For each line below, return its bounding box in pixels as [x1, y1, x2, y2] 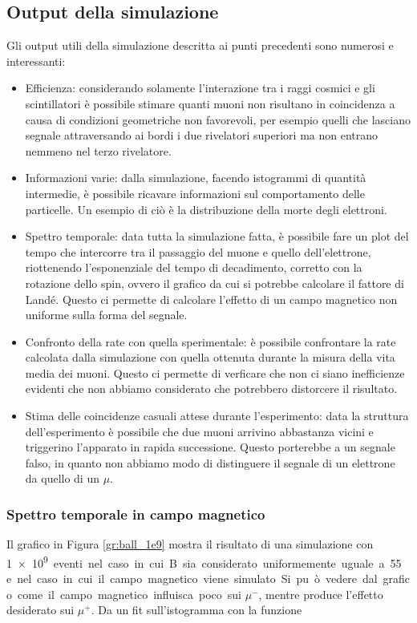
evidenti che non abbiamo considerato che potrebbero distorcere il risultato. [25, 380, 398, 397]
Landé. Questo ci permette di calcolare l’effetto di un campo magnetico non [25, 290, 398, 307]
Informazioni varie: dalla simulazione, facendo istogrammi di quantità [25, 169, 366, 186]
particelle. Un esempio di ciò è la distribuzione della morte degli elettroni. [25, 200, 387, 217]
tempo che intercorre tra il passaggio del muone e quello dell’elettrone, [25, 243, 371, 260]
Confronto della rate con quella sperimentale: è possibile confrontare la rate [25, 333, 396, 350]
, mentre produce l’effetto [258, 585, 383, 602]
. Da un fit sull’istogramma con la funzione [91, 601, 302, 618]
